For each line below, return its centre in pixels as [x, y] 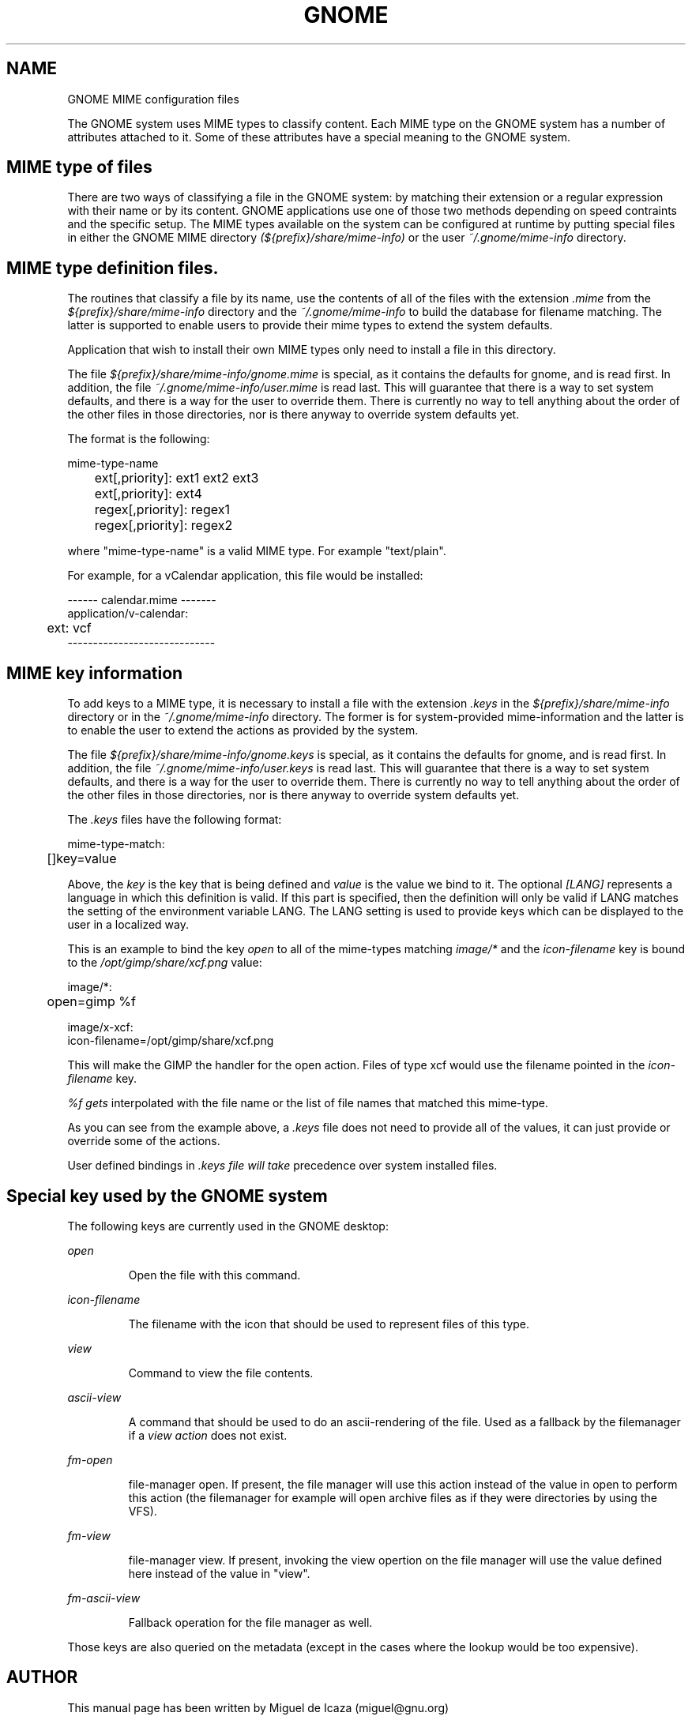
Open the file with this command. [214, 1275]
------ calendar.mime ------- [142, 600]
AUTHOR [42, 1677]
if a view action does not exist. [208, 1435]
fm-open [90, 1459]
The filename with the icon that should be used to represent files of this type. [329, 1324]
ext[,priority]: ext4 [148, 494]
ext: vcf [69, 628]
